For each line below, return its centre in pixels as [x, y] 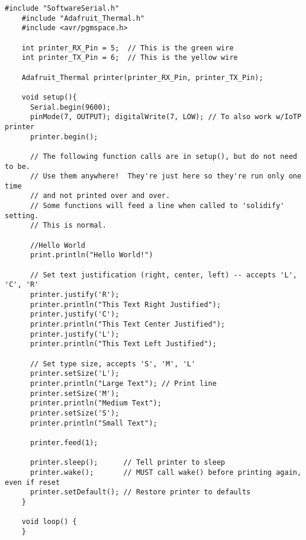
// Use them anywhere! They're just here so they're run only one [166, 176]
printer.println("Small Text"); [94, 423]
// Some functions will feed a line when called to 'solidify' [157, 206]
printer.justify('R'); [75, 295]
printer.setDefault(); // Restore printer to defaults [140, 492]
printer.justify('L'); [75, 334]
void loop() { [49, 522]
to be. [17, 166]
